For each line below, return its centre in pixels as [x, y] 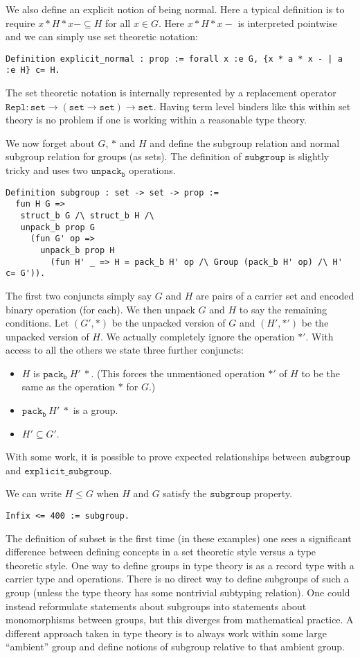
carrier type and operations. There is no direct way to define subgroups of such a [177, 579]
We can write [34, 493]
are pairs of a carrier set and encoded [275, 295]
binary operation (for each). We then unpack [100, 309]
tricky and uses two [47, 170]
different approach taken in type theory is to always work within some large [166, 633]
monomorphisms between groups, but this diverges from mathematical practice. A [180, 620]
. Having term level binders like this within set [252, 106]
